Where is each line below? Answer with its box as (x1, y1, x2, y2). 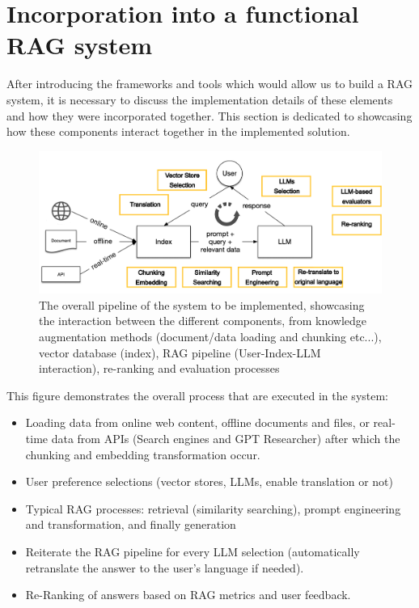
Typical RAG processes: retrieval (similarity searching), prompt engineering (25, 500, 401, 517)
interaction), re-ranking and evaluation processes (39, 360, 280, 377)
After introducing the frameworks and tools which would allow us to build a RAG (6, 75, 413, 92)
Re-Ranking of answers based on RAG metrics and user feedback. (25, 586, 351, 603)
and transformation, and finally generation (25, 516, 236, 533)
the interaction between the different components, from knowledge (39, 312, 367, 329)
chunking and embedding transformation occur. (25, 445, 260, 462)
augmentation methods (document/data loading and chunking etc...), (39, 328, 382, 345)
